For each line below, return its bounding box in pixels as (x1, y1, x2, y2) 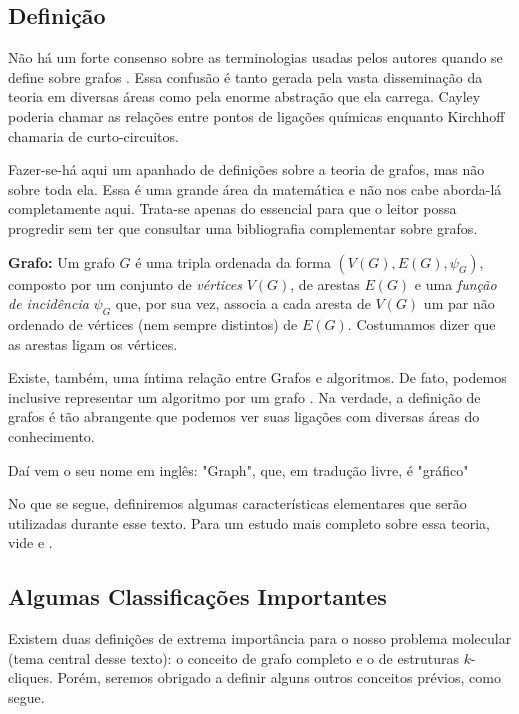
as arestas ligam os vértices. (8, 333, 178, 354)
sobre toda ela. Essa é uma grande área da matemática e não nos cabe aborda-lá (8, 178, 502, 199)
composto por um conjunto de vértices (8, 273, 242, 294)
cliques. (8, 667, 53, 688)
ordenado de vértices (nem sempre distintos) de (8, 313, 298, 334)
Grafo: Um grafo (8, 251, 115, 272)
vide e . (8, 532, 53, 553)
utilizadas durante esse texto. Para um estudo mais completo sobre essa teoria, (8, 512, 490, 533)
